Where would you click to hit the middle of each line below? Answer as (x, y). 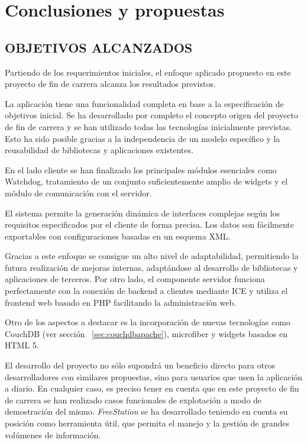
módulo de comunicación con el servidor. (78, 193)
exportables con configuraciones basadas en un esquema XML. (118, 236)
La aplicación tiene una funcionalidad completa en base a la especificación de (144, 103)
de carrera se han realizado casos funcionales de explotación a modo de (133, 400)
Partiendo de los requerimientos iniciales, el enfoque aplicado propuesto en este (148, 72)
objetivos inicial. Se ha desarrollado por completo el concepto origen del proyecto (151, 115)
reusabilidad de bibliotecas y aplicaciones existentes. (99, 150)
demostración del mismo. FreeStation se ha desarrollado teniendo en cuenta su (146, 411)
